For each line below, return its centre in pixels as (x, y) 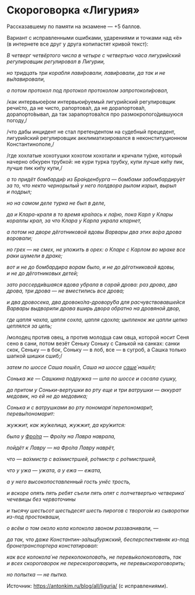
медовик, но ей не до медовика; (47, 396)
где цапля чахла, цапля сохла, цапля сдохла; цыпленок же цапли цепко (97, 319)
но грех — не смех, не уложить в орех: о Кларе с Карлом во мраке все (96, 249)
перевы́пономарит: (31, 414)
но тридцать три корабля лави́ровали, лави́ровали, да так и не (86, 73)
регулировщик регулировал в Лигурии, (56, 61)
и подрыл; (19, 191)
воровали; (20, 238)
